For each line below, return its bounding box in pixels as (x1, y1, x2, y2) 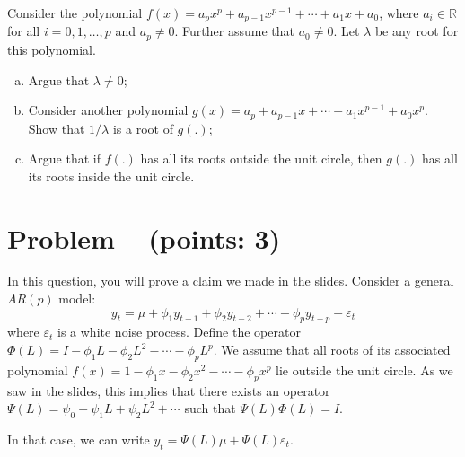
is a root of (112, 119, 173, 137)
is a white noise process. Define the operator (57, 322, 301, 341)
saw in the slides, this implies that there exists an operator (7, 381, 330, 400)
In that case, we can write (7, 430, 150, 449)
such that (184, 399, 236, 417)
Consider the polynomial (7, 4, 143, 22)
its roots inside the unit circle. (28, 166, 195, 185)
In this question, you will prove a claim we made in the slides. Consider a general (7, 271, 454, 290)
